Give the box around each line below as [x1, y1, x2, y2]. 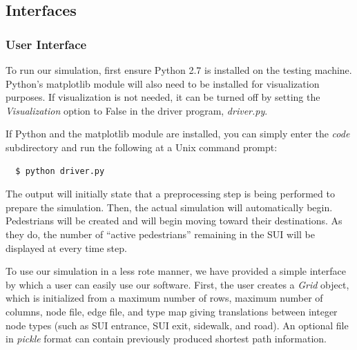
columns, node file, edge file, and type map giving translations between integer [6, 304, 338, 318]
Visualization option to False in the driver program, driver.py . [6, 103, 268, 117]
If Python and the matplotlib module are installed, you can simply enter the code [6, 126, 350, 141]
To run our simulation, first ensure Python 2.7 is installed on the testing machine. [6, 63, 352, 77]
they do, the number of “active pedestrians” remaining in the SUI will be [6, 226, 315, 241]
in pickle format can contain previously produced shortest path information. [6, 331, 327, 346]
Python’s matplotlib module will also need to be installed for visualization [6, 76, 320, 90]
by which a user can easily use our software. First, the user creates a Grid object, [6, 277, 349, 291]
